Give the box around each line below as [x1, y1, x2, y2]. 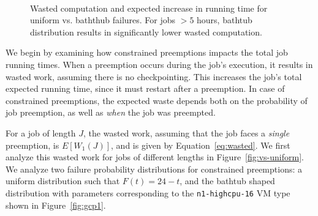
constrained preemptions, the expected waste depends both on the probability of [6, 94, 308, 106]
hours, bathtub [197, 13, 252, 26]
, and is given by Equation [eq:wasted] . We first [111, 138, 290, 151]
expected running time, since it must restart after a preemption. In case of [6, 82, 285, 95]
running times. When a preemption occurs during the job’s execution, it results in [6, 58, 313, 70]
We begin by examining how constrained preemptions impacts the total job [6, 46, 288, 59]
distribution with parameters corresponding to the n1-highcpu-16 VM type [6, 186, 290, 199]
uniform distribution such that [6, 174, 120, 187]
